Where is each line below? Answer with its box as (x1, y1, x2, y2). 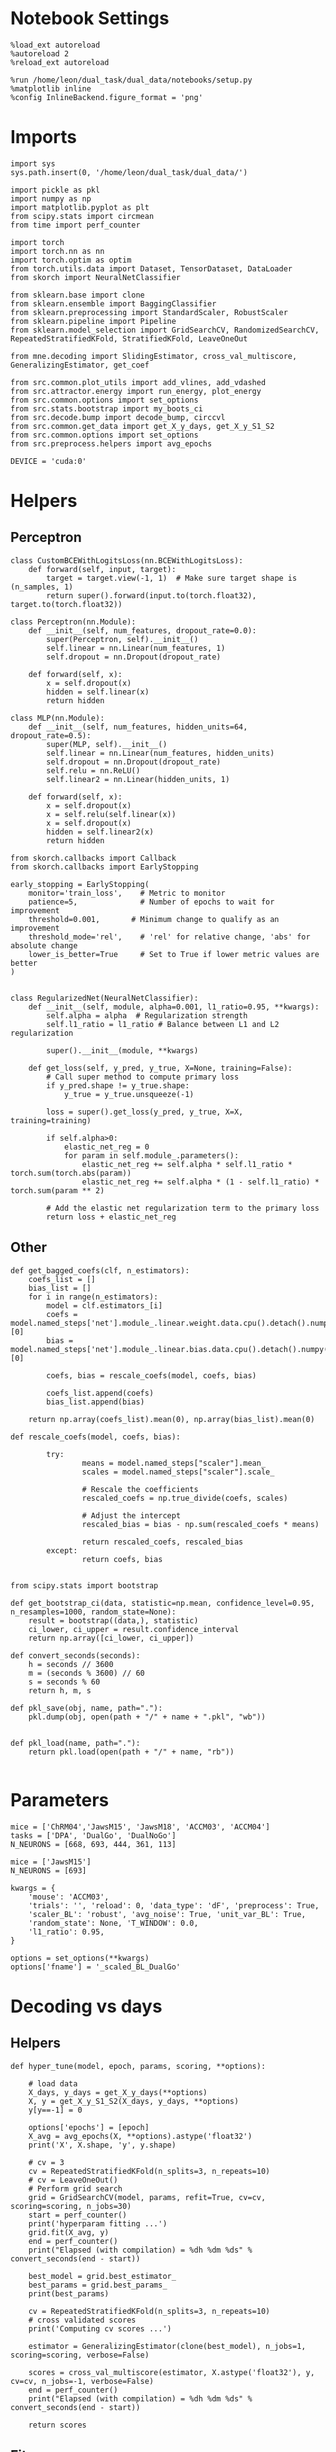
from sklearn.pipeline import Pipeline (10, 316, 177, 326)
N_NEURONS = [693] (10, 1865, 87, 1876)
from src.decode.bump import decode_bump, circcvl (10, 412, 226, 422)
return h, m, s (28, 1685, 92, 1696)
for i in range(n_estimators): (28, 1292, 159, 1302)
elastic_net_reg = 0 (63, 1142, 150, 1152)
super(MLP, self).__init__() (46, 739, 168, 749)
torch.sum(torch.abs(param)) (10, 1168, 132, 1178)
